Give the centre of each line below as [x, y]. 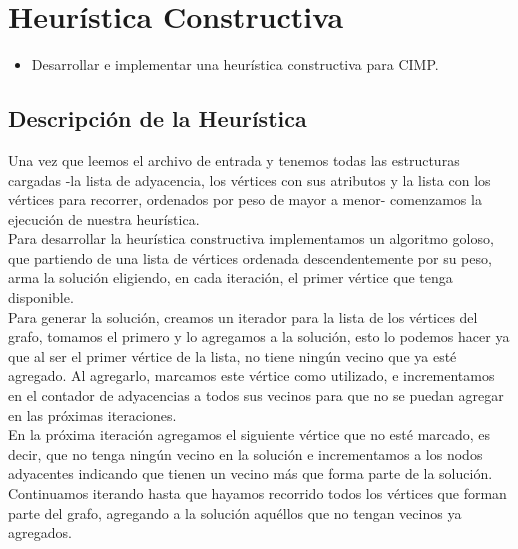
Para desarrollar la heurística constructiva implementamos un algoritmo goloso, [251, 238]
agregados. [40, 532]
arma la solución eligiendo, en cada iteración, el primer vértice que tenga [230, 277]
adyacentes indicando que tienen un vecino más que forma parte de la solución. [250, 473]
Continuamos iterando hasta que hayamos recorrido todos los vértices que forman [257, 493]
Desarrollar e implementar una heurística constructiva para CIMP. [235, 64]
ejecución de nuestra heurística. [104, 218]
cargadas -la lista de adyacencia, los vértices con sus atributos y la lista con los [249, 179]
